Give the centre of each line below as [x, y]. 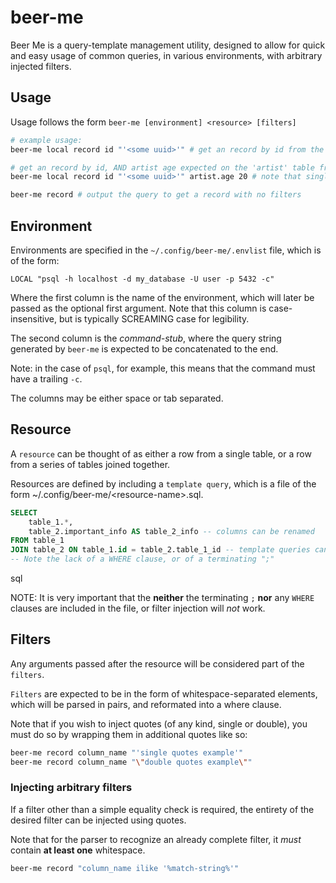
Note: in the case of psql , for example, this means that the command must [163, 368]
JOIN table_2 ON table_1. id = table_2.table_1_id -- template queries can [169, 550]
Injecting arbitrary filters [71, 788]
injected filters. [41, 66]
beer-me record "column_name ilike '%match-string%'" [125, 868]
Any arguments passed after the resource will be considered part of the [157, 663]
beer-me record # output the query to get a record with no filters [156, 195]
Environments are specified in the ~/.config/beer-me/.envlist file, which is [166, 250]
